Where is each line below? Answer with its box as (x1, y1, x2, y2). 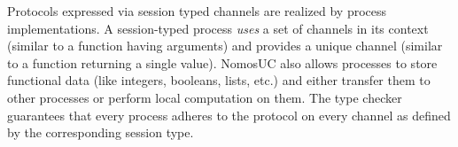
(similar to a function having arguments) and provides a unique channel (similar (7, 36, 443, 55)
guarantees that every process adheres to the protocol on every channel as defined (7, 105, 451, 124)
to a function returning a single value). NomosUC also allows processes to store (7, 53, 438, 72)
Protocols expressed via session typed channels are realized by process (7, 2, 387, 19)
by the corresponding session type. (7, 123, 194, 142)
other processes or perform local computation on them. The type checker (7, 88, 402, 106)
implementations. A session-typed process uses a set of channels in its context (7, 19, 429, 37)
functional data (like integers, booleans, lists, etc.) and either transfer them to (7, 71, 431, 89)
